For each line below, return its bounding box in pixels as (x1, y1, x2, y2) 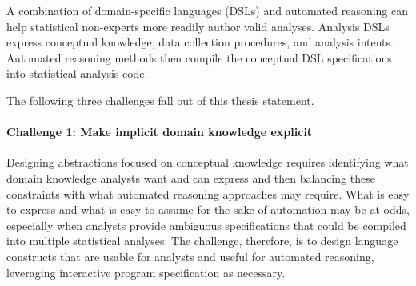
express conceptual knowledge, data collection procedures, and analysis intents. (6, 34, 394, 50)
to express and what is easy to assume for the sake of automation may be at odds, (6, 201, 410, 218)
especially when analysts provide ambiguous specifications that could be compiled (6, 216, 406, 233)
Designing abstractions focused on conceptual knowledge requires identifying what (6, 154, 409, 171)
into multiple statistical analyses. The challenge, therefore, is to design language (6, 232, 398, 249)
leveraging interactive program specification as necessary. (6, 264, 286, 280)
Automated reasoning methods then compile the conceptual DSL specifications (6, 49, 392, 66)
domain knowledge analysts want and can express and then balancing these (6, 169, 375, 186)
